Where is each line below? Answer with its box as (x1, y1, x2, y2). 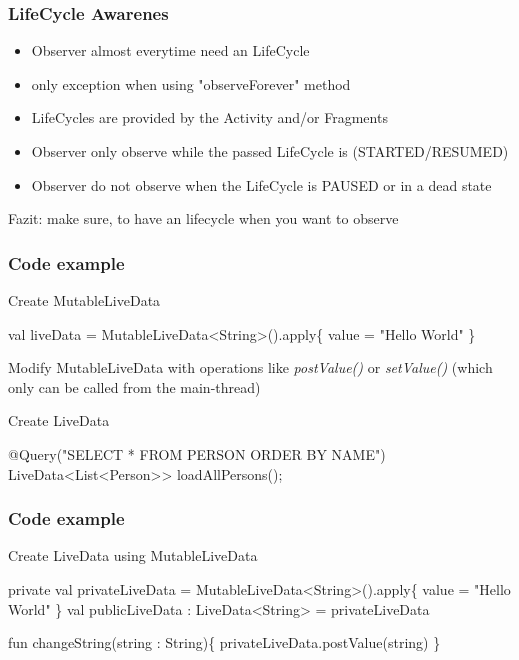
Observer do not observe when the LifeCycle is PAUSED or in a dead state (31, 174, 492, 195)
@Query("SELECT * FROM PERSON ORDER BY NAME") (8, 443, 386, 464)
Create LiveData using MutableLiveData (8, 545, 258, 566)
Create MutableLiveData (8, 290, 161, 310)
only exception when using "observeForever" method (31, 73, 351, 94)
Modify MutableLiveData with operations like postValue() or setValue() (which (8, 357, 493, 378)
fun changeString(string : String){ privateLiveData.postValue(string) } (8, 632, 441, 653)
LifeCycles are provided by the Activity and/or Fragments (31, 107, 388, 128)
